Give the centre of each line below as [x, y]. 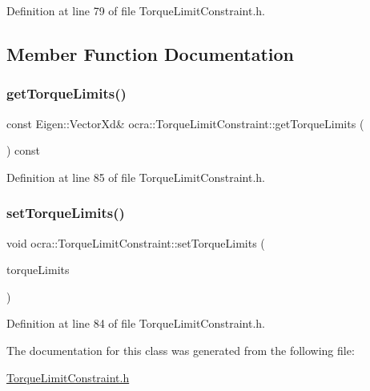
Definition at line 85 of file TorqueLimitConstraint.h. [136, 177]
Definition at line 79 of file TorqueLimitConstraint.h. [136, 10]
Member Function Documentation [151, 53]
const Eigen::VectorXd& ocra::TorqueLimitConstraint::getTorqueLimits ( [185, 123]
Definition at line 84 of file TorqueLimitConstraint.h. [136, 323]
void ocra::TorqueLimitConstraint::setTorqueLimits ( [136, 242]
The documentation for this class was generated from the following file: [181, 350]
